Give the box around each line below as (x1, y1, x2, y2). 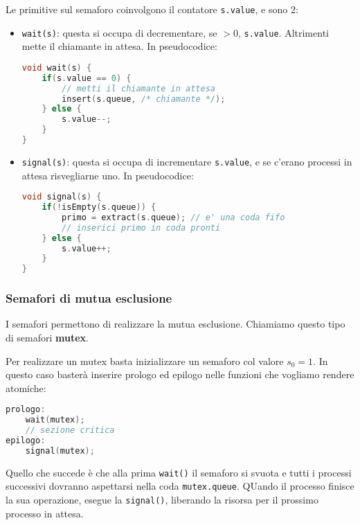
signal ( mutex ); (25, 445, 95, 456)
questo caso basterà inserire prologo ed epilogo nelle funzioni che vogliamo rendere (6, 367, 354, 382)
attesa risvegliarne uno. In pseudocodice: (21, 168, 194, 182)
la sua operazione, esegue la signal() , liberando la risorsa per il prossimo (6, 492, 318, 507)
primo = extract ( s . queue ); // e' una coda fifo (62, 212, 285, 222)
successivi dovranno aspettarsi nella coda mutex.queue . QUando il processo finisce (6, 479, 354, 493)
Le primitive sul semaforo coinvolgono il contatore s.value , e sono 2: (6, 2, 298, 16)
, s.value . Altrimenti (237, 25, 329, 39)
